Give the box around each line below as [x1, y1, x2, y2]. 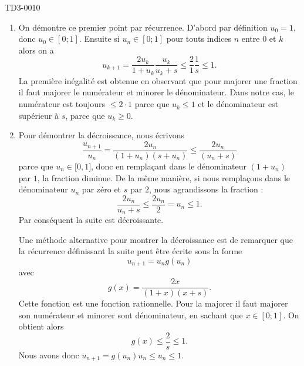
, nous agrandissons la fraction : [148, 183, 264, 195]
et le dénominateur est [198, 98, 279, 110]
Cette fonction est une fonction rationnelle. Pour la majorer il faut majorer [18, 297, 288, 310]
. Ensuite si [79, 32, 120, 45]
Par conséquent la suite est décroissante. [18, 214, 164, 226]
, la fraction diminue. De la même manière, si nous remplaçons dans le [37, 171, 291, 184]
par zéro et [82, 183, 121, 195]
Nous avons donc [18, 348, 79, 361]
